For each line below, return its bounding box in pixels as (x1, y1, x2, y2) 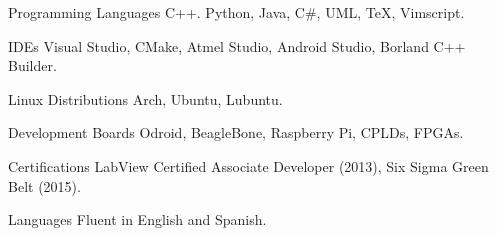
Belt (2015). (8, 175, 81, 196)
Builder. (8, 55, 57, 76)
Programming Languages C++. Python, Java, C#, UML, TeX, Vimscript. (8, 2, 465, 22)
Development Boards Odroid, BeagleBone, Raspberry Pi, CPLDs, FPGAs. (8, 122, 464, 143)
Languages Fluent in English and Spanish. (8, 209, 267, 230)
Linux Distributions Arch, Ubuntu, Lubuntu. (8, 88, 283, 109)
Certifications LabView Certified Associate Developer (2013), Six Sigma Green (8, 155, 489, 176)
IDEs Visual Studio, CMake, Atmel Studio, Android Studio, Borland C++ (8, 35, 466, 56)
